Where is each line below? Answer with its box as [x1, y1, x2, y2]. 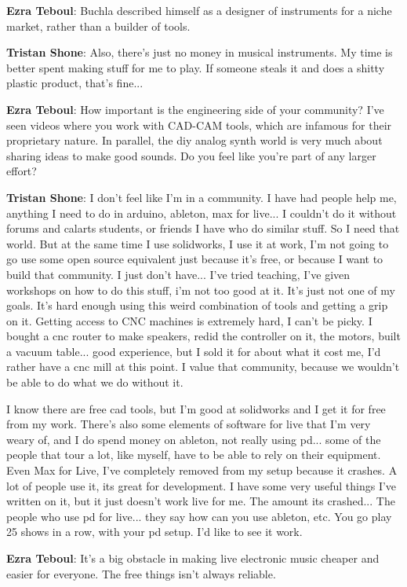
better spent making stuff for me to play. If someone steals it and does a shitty [6, 59, 385, 75]
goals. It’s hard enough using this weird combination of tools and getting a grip [6, 297, 388, 314]
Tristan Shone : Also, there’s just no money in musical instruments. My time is [6, 44, 393, 61]
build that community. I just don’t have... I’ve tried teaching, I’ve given [6, 266, 351, 282]
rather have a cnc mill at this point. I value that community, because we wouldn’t [6, 358, 400, 375]
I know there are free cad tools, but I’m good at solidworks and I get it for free [6, 400, 386, 416]
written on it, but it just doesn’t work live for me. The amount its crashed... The [6, 493, 395, 509]
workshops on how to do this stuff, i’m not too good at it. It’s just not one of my [6, 281, 395, 298]
